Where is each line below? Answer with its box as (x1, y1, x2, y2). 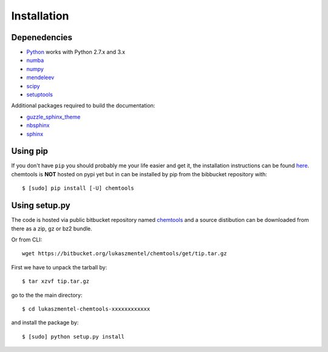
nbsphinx (26, 122, 50, 129)
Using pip (11, 146, 49, 156)
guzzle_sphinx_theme (26, 113, 81, 120)
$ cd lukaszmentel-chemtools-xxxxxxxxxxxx (22, 305, 151, 312)
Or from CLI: (11, 236, 43, 243)
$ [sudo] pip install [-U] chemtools (22, 185, 135, 192)
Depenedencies (11, 32, 73, 43)
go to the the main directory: (11, 291, 83, 299)
